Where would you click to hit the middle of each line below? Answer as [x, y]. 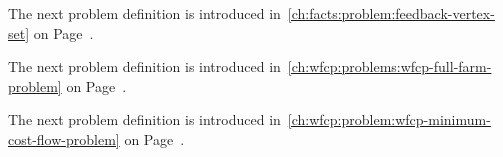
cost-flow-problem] [64, 138]
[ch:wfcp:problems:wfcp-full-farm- [389, 66]
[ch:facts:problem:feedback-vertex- [391, 13]
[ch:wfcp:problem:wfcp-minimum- [389, 119]
